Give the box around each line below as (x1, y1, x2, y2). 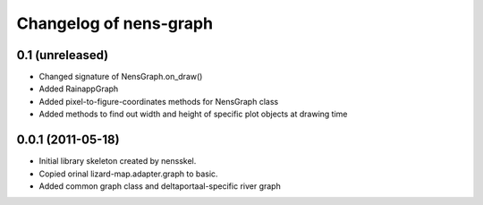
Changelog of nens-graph (16, 13, 214, 33)
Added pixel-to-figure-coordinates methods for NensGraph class (38, 96, 279, 107)
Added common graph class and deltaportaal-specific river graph (38, 180, 281, 192)
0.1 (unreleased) (16, 47, 109, 63)
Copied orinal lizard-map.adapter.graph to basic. (38, 168, 218, 179)
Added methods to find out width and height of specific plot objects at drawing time (38, 108, 348, 120)
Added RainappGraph (38, 83, 119, 94)
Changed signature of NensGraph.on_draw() (38, 72, 203, 82)
